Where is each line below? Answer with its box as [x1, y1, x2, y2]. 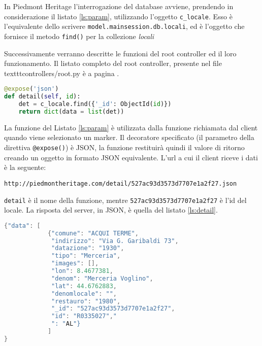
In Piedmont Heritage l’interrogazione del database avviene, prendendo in [4, 1, 234, 11]
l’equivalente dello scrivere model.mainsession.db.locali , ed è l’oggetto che [4, 21, 245, 31]
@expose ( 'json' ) [4, 85, 59, 93]
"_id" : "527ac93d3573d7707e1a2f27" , [51, 305, 175, 313]
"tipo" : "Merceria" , [51, 252, 121, 260]
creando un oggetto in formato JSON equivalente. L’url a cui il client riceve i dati [4, 152, 258, 162]
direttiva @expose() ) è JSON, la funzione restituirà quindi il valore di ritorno [4, 142, 245, 153]
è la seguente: [4, 162, 46, 172]
